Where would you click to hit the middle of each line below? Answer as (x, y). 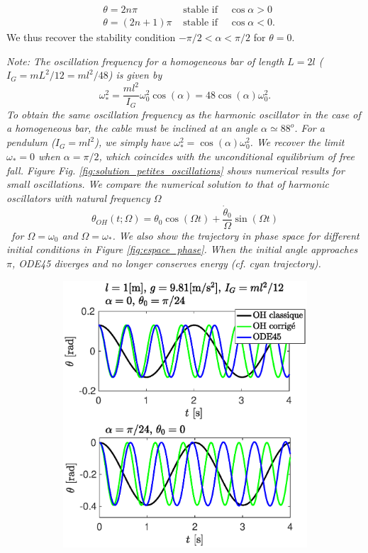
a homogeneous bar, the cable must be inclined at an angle (132, 128)
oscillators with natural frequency (78, 197)
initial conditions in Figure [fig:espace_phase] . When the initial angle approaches (182, 249)
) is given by (135, 75)
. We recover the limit (297, 142)
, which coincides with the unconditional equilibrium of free (227, 156)
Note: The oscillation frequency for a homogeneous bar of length (145, 61)
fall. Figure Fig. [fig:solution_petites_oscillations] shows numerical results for (175, 170)
